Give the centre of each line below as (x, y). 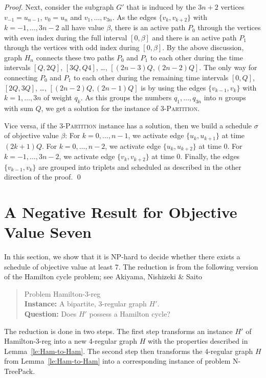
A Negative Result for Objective (121, 212)
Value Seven (48, 232)
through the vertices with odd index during (72, 47)
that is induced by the (161, 7)
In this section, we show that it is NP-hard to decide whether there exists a (122, 257)
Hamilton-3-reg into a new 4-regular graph (71, 341)
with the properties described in (198, 341)
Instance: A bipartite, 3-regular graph (85, 304)
